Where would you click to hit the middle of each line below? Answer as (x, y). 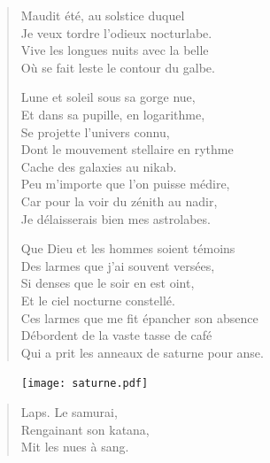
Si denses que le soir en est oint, (108, 283)
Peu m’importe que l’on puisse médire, (125, 184)
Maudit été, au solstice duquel (103, 15)
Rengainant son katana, (85, 429)
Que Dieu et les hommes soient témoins (128, 248)
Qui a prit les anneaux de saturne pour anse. (142, 352)
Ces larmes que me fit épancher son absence (139, 317)
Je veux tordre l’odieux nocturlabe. (116, 32)
